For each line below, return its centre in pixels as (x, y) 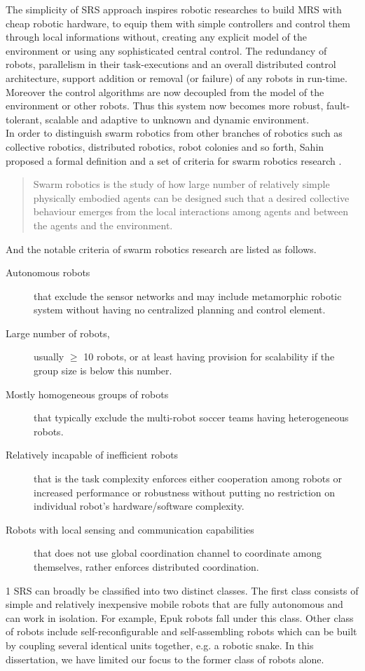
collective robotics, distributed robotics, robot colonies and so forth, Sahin (165, 146)
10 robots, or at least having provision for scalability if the (209, 357)
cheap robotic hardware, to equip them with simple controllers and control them (178, 23)
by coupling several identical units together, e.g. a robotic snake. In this (160, 645)
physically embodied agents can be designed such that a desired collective (191, 197)
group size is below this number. (103, 371)
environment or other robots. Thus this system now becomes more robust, (165, 106)
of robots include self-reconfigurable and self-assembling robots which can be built (181, 631)
